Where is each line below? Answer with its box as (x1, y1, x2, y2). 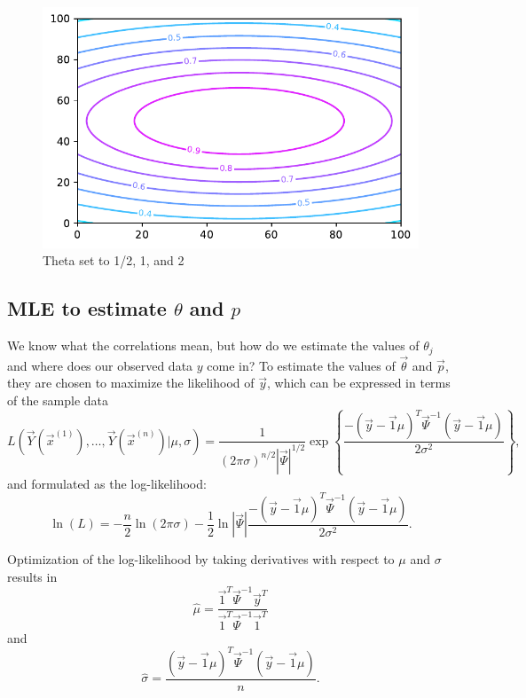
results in (7, 567, 58, 585)
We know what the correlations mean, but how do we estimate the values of (7, 336, 420, 355)
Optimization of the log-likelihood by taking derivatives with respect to (7, 550, 395, 569)
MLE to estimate (7, 294, 167, 322)
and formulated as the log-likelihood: (7, 474, 207, 492)
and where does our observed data (7, 356, 193, 374)
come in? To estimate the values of (207, 356, 396, 374)
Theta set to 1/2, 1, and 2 (43, 251, 184, 270)
